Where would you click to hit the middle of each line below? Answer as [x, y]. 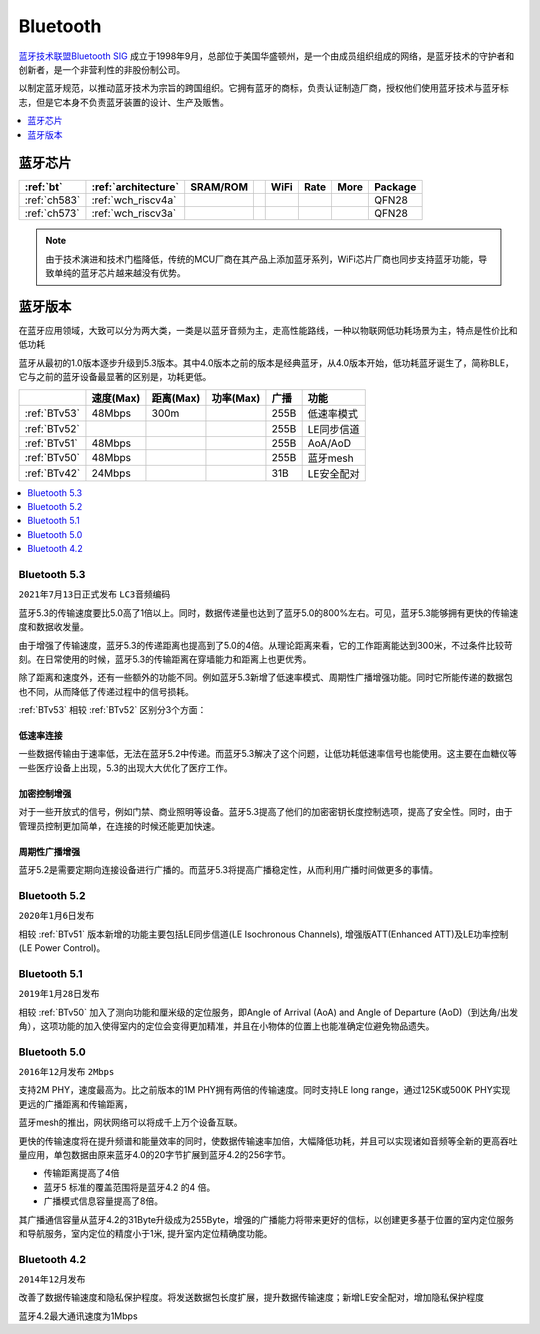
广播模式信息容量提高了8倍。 [103, 1201]
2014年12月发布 [52, 1279]
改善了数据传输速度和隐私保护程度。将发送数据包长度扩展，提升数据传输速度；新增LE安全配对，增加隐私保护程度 [251, 1297]
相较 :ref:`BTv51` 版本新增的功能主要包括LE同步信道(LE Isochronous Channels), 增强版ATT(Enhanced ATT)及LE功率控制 [263, 934]
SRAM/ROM [219, 187]
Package [395, 187]
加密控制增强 [45, 793]
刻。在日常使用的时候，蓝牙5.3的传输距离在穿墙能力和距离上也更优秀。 [165, 659]
